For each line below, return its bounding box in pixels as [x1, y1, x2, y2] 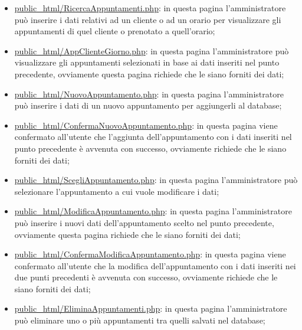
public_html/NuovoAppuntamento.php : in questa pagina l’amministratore [14, 87, 284, 100]
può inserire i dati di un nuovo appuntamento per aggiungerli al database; [14, 99, 282, 112]
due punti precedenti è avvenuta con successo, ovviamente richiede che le [14, 271, 278, 283]
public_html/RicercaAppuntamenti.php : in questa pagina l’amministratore [14, 2, 286, 14]
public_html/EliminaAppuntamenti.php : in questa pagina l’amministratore [14, 302, 287, 315]
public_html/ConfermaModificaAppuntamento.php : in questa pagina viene [14, 248, 286, 260]
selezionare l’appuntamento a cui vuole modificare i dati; [14, 185, 219, 197]
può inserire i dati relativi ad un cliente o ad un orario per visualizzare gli [14, 13, 281, 25]
